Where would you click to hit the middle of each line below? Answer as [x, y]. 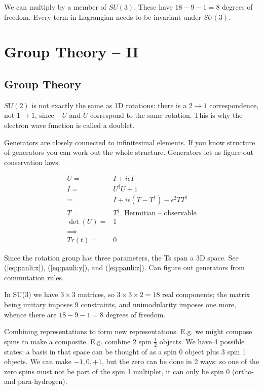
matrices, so [96, 294]
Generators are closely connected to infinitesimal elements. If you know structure [130, 142]
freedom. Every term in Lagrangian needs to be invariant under [103, 17]
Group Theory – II [71, 52]
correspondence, [234, 105]
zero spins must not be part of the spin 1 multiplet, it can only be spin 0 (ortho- [129, 371]
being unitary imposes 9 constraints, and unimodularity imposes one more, [120, 304]
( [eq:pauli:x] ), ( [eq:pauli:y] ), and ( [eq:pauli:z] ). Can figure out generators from [124, 267]
